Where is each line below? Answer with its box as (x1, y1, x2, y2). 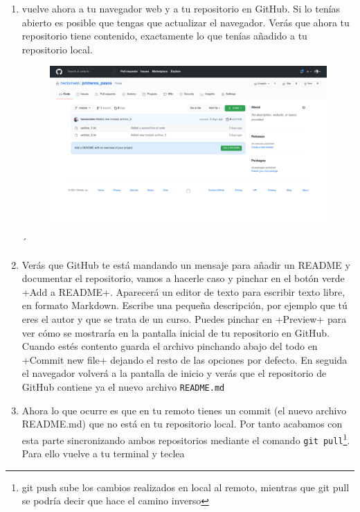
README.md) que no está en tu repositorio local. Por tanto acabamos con (21, 416, 343, 431)
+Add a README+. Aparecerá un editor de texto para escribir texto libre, (21, 284, 345, 299)
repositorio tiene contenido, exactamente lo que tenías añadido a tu (21, 28, 307, 43)
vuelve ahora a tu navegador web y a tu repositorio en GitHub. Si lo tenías (21, 1, 341, 15)
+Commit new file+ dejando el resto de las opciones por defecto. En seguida (21, 352, 348, 367)
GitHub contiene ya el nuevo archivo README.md (21, 380, 225, 394)
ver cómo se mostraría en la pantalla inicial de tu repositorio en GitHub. (21, 325, 330, 339)
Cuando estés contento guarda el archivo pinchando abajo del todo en (21, 339, 318, 353)
